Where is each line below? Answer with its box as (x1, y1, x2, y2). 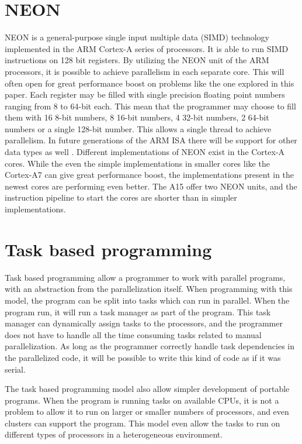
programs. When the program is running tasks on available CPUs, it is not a (5, 394, 279, 406)
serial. (5, 363, 26, 375)
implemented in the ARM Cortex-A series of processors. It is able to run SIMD (5, 42, 289, 54)
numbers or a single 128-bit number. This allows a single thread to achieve (5, 122, 272, 135)
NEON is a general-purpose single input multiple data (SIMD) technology (5, 31, 270, 43)
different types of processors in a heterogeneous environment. (5, 428, 223, 440)
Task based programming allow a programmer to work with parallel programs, (5, 271, 286, 283)
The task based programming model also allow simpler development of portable (5, 383, 290, 395)
